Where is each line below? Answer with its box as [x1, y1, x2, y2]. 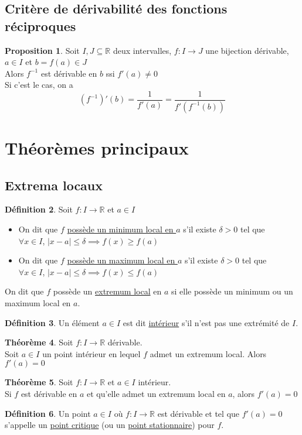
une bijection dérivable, [205, 44, 289, 56]
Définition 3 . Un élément [5, 316, 100, 328]
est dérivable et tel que [157, 407, 240, 419]
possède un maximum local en [67, 254, 175, 266]
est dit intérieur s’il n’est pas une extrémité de [123, 316, 290, 328]
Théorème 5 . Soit [5, 376, 73, 388]
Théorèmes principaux [5, 136, 189, 160]
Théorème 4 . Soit [5, 336, 73, 348]
